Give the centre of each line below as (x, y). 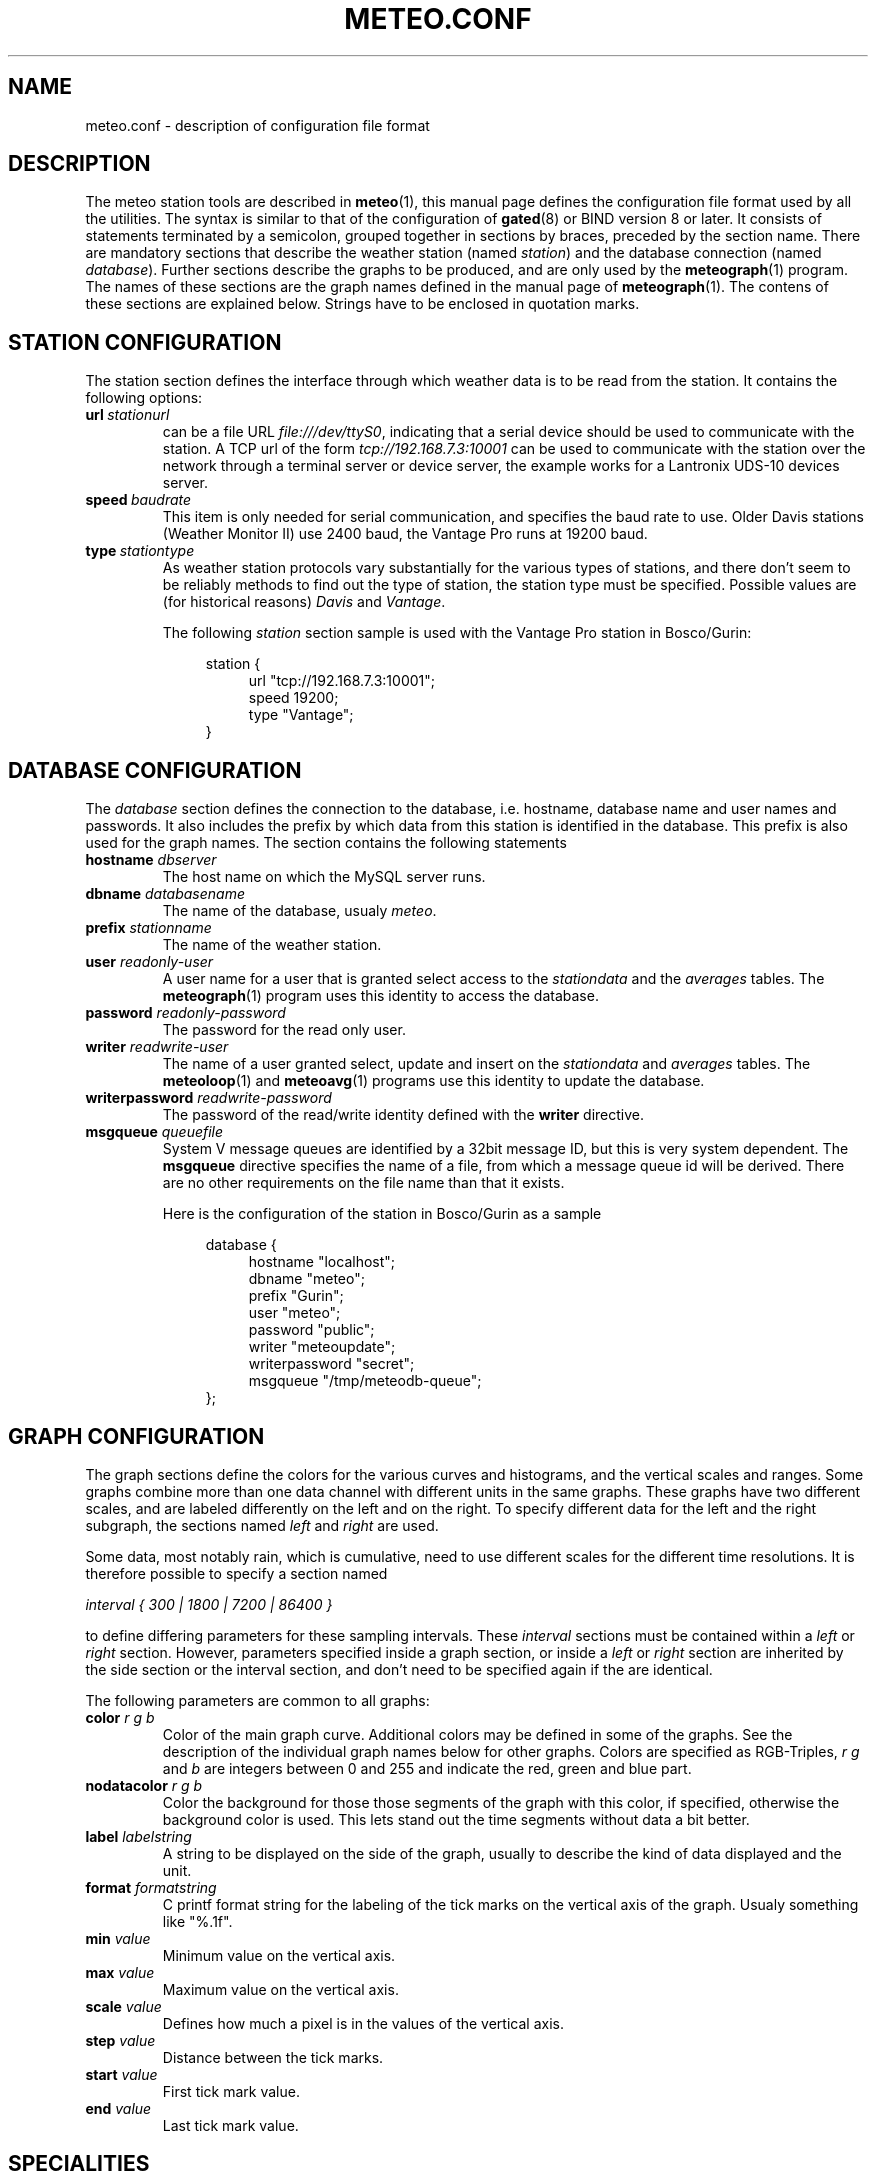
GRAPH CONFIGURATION (136, 1436)
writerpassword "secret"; (331, 1364)
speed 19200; (293, 698)
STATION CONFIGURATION (145, 342)
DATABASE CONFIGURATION (155, 770)
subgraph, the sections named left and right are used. (262, 1525)
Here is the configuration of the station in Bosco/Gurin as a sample (382, 1214)
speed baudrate (138, 500)
